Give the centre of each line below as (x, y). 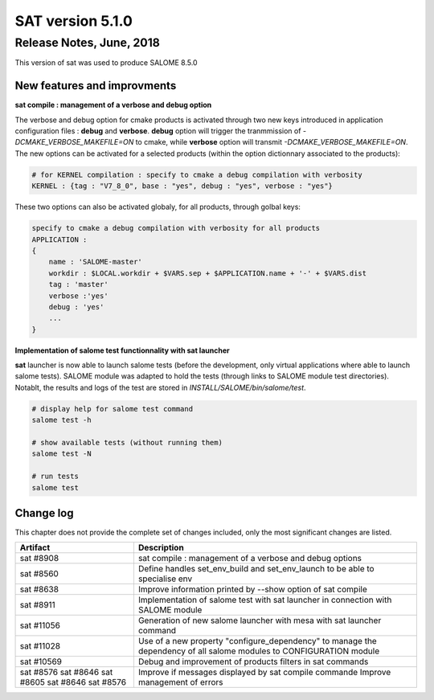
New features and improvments (96, 86)
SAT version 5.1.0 (74, 21)
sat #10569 (41, 661)
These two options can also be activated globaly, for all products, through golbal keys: (158, 207)
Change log (44, 513)
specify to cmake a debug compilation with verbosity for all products (176, 228)
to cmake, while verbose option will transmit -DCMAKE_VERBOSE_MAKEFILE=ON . (272, 142)
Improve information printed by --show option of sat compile (252, 589)
